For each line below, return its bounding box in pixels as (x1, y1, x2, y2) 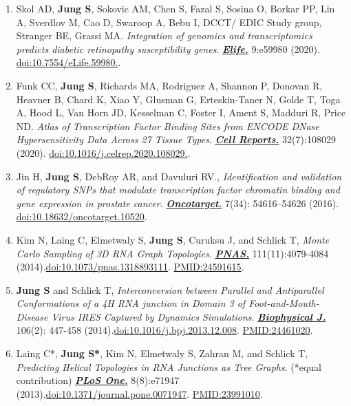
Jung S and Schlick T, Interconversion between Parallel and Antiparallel (16, 282, 324, 297)
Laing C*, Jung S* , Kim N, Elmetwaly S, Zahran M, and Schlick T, (16, 346, 308, 361)
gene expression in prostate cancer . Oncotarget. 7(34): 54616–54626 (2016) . (16, 195, 339, 210)
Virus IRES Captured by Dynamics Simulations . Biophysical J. (51, 309, 326, 323)
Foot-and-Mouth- (248, 296, 319, 310)
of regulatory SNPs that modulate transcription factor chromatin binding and (16, 182, 340, 197)
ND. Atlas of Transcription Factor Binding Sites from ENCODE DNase (16, 118, 319, 133)
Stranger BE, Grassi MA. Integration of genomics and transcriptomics (16, 28, 312, 43)
